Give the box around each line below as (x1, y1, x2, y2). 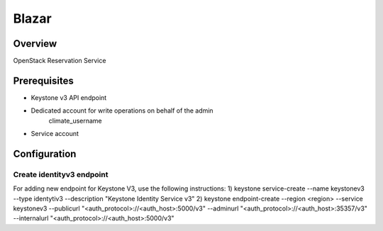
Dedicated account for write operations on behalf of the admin (30, 106, 213, 115)
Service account (30, 130, 79, 138)
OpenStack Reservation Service (13, 57, 106, 65)
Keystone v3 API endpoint (30, 93, 107, 102)
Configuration (13, 147, 77, 159)
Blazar (13, 11, 52, 26)
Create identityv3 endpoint (13, 169, 109, 179)
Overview (13, 38, 57, 50)
